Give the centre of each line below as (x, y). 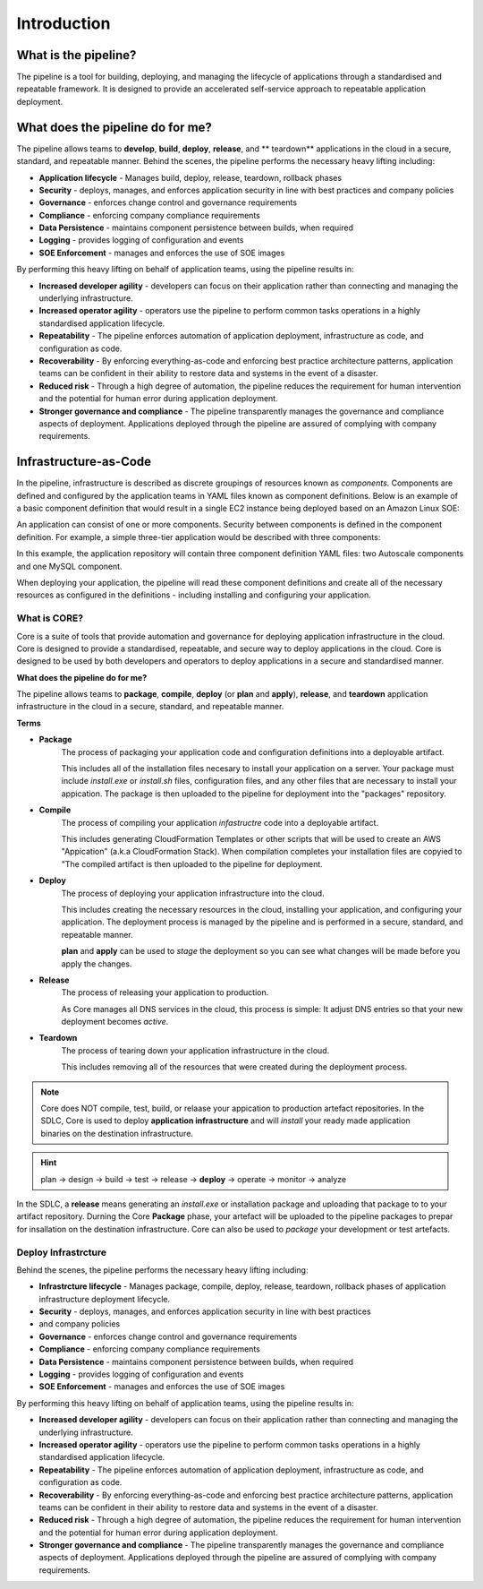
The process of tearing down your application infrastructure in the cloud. (195, 1050)
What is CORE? (50, 618)
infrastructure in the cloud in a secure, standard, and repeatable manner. (150, 707)
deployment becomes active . (115, 1022)
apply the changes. (97, 964)
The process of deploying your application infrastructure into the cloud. (193, 893)
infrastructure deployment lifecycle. (105, 1299)
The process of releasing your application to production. (165, 992)
